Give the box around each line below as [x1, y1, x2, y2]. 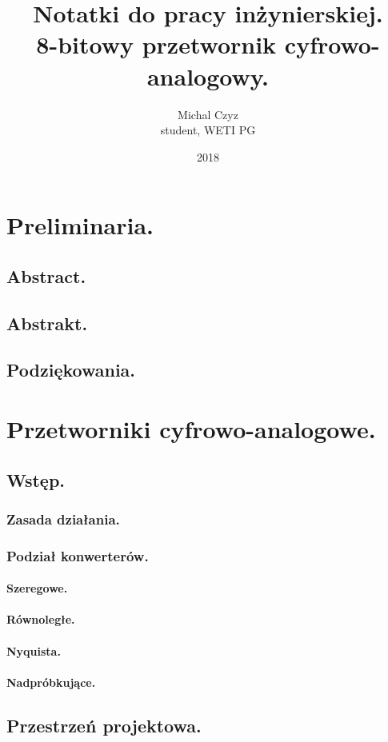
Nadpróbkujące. [6, 673, 96, 690]
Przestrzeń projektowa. [6, 712, 202, 737]
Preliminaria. [6, 209, 154, 241]
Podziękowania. [6, 357, 136, 382]
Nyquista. [6, 642, 61, 659]
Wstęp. [6, 467, 66, 492]
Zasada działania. [6, 509, 120, 529]
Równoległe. [6, 611, 75, 628]
